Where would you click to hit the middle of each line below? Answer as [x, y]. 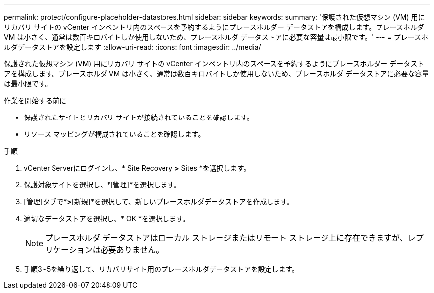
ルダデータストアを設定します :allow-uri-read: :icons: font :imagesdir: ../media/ [133, 47]
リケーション [69, 250]
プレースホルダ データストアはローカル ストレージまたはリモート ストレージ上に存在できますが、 [226, 238]
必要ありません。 [132, 250]
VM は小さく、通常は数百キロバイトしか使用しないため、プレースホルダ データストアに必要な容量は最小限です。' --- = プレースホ [216, 37]
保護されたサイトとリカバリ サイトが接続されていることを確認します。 [139, 117]
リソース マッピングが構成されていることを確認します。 [114, 134]
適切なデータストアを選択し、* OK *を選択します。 [107, 218]
